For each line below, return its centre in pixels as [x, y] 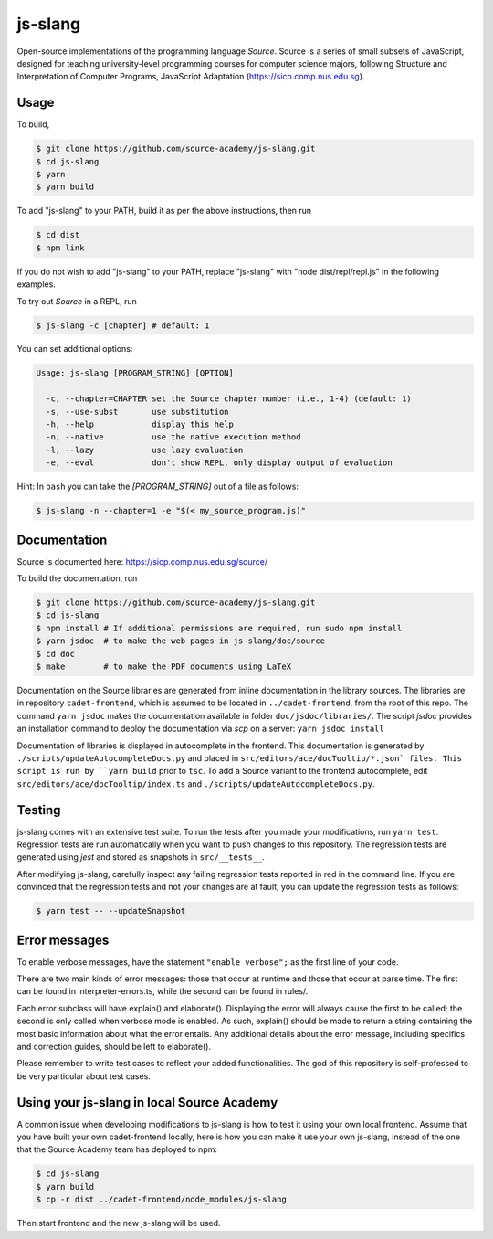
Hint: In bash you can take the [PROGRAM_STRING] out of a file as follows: [158, 487]
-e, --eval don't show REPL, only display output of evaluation [219, 463]
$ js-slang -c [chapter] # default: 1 [123, 325]
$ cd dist [58, 235]
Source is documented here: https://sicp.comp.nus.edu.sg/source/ [142, 561]
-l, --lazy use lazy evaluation [145, 450]
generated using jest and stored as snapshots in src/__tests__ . [141, 857]
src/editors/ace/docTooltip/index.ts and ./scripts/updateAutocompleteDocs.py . [196, 784]
